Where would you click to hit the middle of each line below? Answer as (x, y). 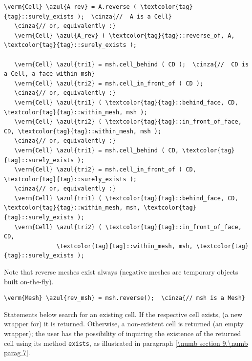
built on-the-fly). (29, 281)
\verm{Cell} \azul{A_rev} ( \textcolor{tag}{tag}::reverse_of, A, (125, 35)
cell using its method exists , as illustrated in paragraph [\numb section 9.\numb (126, 343)
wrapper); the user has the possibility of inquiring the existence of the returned (123, 333)
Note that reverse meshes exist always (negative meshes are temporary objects (121, 272)
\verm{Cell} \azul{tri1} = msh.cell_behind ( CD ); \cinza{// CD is (132, 64)
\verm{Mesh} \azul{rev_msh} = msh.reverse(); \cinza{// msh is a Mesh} (125, 298)
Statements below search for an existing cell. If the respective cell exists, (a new (123, 314)
